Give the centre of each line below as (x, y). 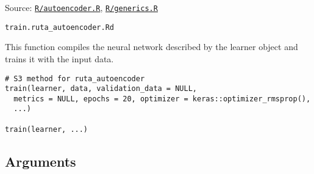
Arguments (41, 161)
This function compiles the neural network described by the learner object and (152, 47)
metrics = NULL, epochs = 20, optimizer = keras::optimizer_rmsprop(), (162, 99)
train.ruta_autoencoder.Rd (59, 27)
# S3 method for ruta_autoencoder (75, 78)
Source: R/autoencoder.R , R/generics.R (81, 7)
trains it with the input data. (59, 58)
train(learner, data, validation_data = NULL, (101, 89)
